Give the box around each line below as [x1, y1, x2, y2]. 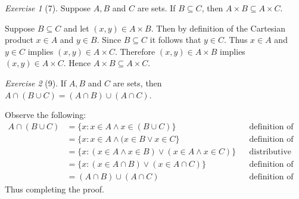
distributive [249, 147, 292, 156]
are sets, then [113, 76, 162, 89]
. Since [96, 33, 122, 46]
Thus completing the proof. [5, 182, 104, 195]
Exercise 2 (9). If [5, 76, 67, 89]
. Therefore [114, 45, 155, 57]
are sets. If [137, 2, 176, 14]
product [5, 33, 33, 46]
